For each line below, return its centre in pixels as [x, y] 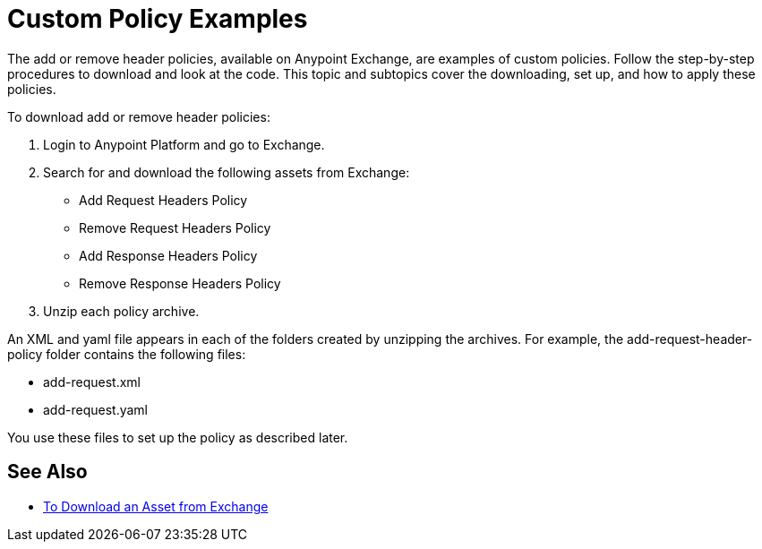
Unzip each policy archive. [121, 311]
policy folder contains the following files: [127, 354]
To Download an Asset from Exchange [156, 506]
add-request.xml [92, 382]
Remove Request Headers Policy [175, 227]
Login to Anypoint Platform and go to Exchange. [184, 144]
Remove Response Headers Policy [180, 283]
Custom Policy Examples [158, 19]
